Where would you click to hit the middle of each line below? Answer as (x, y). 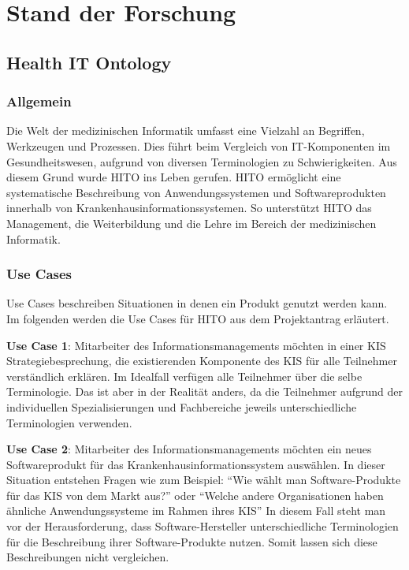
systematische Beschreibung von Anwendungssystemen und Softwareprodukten (196, 192)
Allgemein (39, 101)
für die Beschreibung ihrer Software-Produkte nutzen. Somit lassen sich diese (192, 541)
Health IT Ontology (89, 62)
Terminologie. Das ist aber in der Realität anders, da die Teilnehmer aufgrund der (204, 391)
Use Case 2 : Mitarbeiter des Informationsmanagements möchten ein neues (189, 449)
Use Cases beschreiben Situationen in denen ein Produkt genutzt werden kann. (197, 303)
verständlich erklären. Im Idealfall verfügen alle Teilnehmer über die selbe (184, 376)
